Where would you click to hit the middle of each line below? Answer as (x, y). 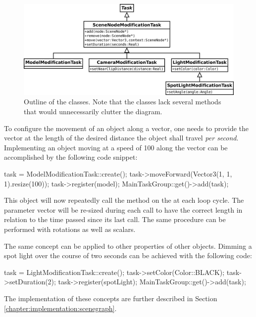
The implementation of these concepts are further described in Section (111, 298)
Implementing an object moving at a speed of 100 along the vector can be (116, 147)
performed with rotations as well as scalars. (70, 229)
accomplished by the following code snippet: (71, 157)
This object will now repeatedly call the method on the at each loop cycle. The (124, 200)
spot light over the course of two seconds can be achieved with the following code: (128, 255)
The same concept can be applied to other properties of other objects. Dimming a (128, 246)
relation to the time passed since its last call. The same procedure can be (115, 219)
